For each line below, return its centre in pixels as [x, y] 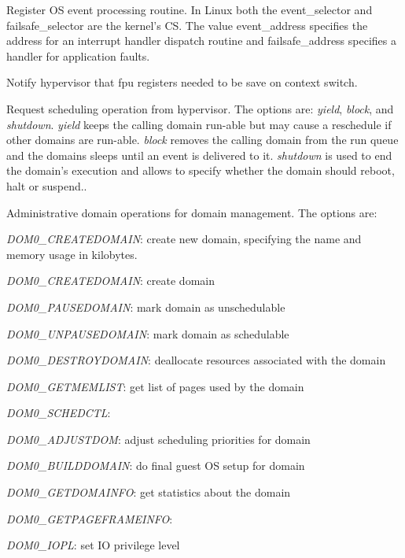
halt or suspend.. [47, 185]
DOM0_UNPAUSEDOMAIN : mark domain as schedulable [148, 333]
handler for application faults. [78, 55]
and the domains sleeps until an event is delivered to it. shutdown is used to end [199, 155]
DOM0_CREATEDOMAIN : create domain [110, 281]
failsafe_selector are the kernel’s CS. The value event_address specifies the [187, 25]
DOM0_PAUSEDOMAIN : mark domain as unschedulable [146, 307]
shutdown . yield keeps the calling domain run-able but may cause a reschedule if [199, 124]
